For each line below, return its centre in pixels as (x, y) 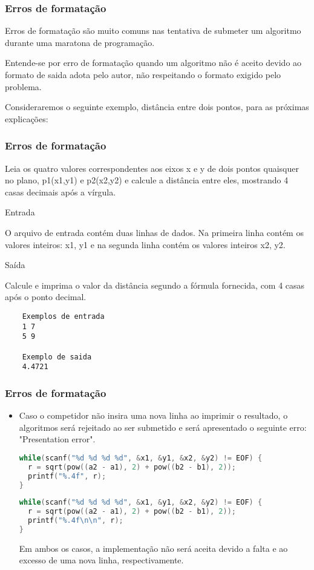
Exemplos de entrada (63, 316)
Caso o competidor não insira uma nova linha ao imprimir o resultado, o (153, 415)
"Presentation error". (57, 439)
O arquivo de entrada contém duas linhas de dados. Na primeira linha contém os (154, 232)
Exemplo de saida (57, 357)
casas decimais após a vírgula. (61, 192)
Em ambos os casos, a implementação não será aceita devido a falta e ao (153, 548)
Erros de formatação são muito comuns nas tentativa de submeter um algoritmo (153, 31)
